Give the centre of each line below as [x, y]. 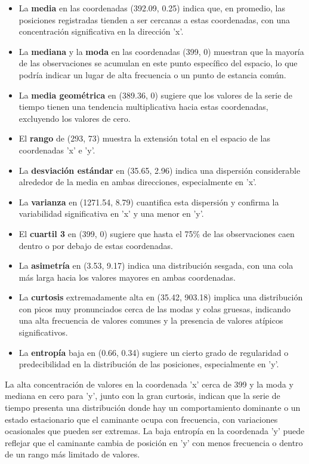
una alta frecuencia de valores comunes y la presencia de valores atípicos [151, 320]
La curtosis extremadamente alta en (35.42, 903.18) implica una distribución [161, 297]
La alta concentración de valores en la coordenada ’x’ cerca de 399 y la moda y [149, 384]
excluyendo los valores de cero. [75, 118]
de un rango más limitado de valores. [72, 454]
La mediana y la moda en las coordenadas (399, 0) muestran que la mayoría [161, 51]
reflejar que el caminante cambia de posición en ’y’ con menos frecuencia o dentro [154, 442]
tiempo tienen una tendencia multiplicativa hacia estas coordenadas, [143, 107]
